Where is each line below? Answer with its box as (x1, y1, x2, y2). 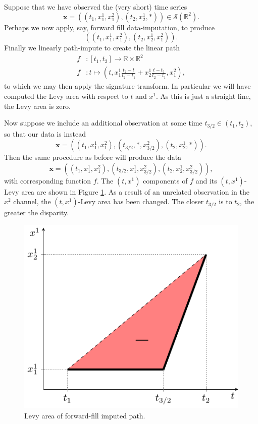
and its (195, 175, 217, 186)
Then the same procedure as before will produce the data (4, 152, 182, 162)
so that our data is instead (4, 128, 86, 139)
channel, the (13, 196, 51, 207)
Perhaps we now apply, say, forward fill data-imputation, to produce (4, 22, 215, 32)
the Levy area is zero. (4, 100, 71, 111)
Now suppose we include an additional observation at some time (4, 117, 202, 128)
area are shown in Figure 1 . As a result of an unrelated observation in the (21, 186, 249, 197)
